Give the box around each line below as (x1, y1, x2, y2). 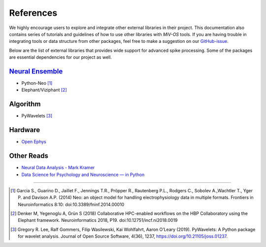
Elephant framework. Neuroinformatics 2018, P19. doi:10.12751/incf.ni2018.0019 (18, 217, 178, 223)
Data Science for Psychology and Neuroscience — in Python (21, 172, 145, 177)
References (9, 7, 58, 18)
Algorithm (9, 100, 41, 108)
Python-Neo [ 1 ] (21, 80, 53, 86)
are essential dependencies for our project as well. (9, 54, 112, 60)
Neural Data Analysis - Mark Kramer (21, 165, 95, 171)
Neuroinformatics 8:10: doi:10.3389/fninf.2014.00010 (18, 201, 125, 207)
